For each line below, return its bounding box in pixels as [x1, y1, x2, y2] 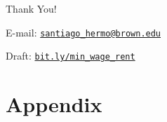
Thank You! [6, 1, 57, 15]
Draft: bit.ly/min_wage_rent [6, 48, 135, 63]
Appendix [6, 90, 102, 118]
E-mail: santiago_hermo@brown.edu [6, 25, 161, 39]
